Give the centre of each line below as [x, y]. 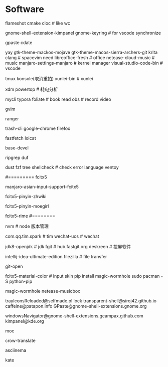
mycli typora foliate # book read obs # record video [58, 99]
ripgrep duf [17, 157]
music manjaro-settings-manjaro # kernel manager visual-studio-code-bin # [84, 63]
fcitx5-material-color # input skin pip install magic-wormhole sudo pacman [82, 276]
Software [25, 9]
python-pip [21, 281]
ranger [12, 118]
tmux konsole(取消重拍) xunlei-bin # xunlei [49, 78]
